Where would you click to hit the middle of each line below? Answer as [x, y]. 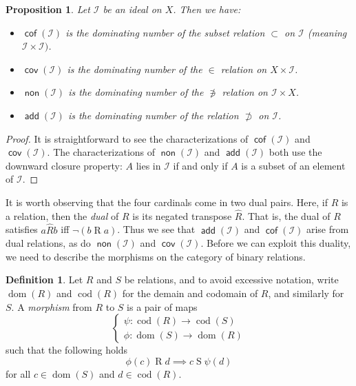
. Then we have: [207, 9]
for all [18, 373]
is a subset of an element [293, 165]
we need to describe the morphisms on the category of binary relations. [156, 256]
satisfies [22, 229]
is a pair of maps [162, 306]
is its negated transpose [182, 215]
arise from [327, 229]
